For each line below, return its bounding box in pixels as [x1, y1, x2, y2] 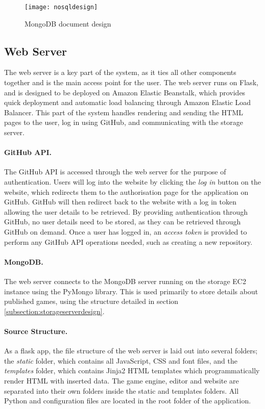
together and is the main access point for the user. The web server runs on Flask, [4, 77, 258, 88]
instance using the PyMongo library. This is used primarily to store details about [4, 286, 258, 296]
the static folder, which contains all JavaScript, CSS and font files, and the [4, 355, 237, 366]
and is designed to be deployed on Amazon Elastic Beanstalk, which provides [4, 87, 246, 97]
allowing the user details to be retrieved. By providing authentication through [4, 206, 248, 217]
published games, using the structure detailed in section [4, 296, 179, 306]
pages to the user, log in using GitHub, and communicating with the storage [4, 117, 243, 127]
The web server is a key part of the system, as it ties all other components [4, 67, 236, 78]
